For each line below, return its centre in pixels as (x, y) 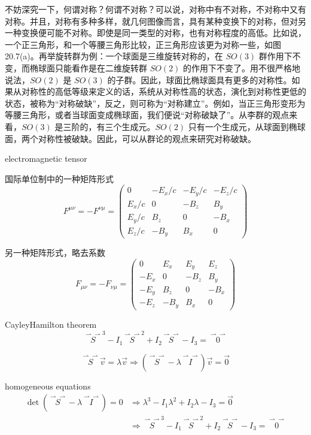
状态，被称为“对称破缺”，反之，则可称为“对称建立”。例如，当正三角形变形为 (155, 103)
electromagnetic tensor (46, 158)
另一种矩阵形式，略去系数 (55, 253)
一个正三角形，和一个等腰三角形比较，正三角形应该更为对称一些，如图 (143, 44)
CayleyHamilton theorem (51, 324)
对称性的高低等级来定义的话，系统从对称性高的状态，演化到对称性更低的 (164, 91)
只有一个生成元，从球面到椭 (243, 126)
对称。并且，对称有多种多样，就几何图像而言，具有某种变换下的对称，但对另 (155, 21)
